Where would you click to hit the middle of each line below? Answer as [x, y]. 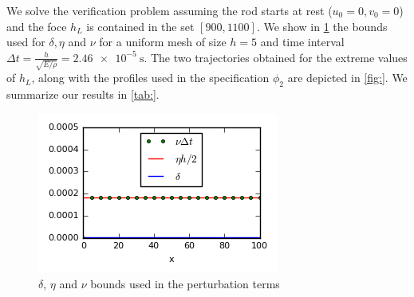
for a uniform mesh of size [163, 42]
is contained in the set [140, 26]
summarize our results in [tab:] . [83, 94]
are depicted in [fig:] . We [347, 78]
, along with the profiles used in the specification [150, 78]
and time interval [302, 42]
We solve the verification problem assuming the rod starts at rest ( [170, 10]
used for [26, 42]
